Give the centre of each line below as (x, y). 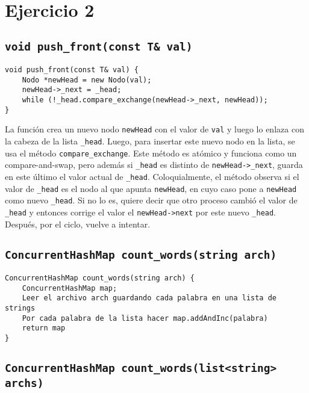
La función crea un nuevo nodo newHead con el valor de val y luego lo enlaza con (154, 129)
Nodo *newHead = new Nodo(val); (87, 80)
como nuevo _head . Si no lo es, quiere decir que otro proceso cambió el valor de (151, 200)
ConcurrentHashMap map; (70, 288)
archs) (24, 383)
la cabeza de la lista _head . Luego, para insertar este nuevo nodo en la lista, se (150, 141)
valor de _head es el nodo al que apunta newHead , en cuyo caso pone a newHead (151, 188)
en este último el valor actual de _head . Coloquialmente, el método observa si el (152, 177)
